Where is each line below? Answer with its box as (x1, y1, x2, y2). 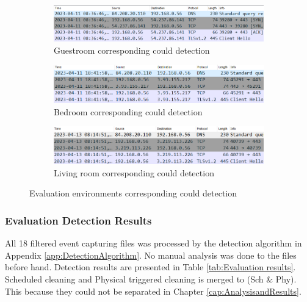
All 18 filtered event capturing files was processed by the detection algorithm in (5, 237, 302, 250)
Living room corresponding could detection (54, 166, 214, 179)
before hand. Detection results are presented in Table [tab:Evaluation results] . (5, 261, 296, 273)
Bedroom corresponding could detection (54, 105, 203, 118)
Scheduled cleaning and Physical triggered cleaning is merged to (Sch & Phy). (5, 273, 297, 286)
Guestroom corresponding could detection (54, 43, 210, 56)
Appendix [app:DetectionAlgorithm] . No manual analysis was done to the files (5, 248, 297, 261)
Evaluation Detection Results (5, 212, 152, 228)
